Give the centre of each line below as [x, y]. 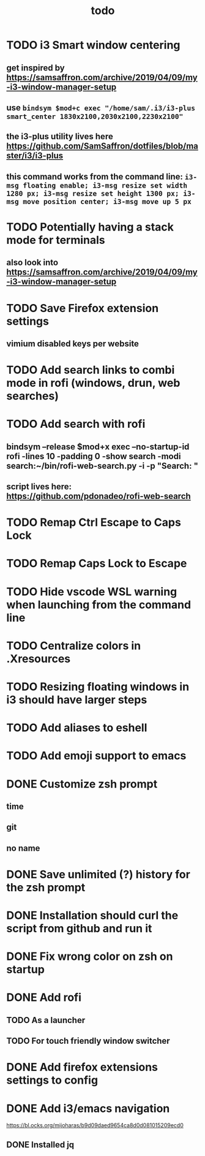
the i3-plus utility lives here [60, 136]
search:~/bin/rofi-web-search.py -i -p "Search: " [102, 466]
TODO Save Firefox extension [83, 308]
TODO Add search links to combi [91, 370]
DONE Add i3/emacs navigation [88, 1108]
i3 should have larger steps [77, 700]
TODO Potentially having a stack [90, 227]
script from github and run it [79, 929]
